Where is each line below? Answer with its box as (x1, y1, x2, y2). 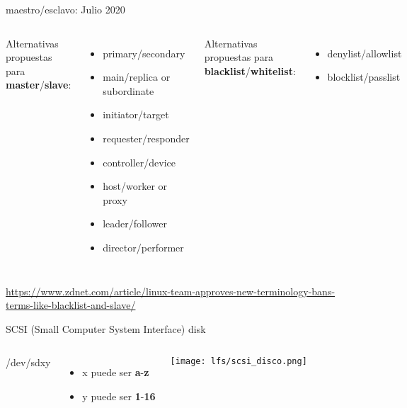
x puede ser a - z (82, 365, 149, 380)
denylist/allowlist (327, 45, 402, 60)
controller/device (103, 154, 176, 169)
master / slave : (6, 77, 71, 92)
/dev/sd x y (6, 355, 51, 370)
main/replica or (103, 69, 171, 84)
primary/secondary (103, 45, 185, 60)
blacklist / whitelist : (204, 63, 296, 78)
